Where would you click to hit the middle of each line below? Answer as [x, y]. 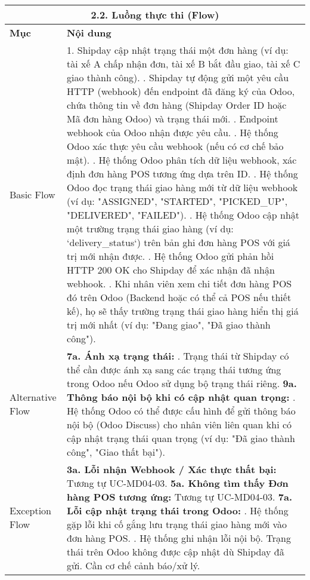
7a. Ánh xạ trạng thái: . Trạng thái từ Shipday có [178, 356]
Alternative [33, 397]
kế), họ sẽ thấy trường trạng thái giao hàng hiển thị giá [183, 311]
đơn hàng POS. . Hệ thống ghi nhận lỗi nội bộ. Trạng [179, 538]
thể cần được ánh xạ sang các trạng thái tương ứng [174, 369]
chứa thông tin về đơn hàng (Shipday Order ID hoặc [177, 105]
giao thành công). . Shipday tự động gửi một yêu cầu [178, 77]
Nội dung [89, 33]
